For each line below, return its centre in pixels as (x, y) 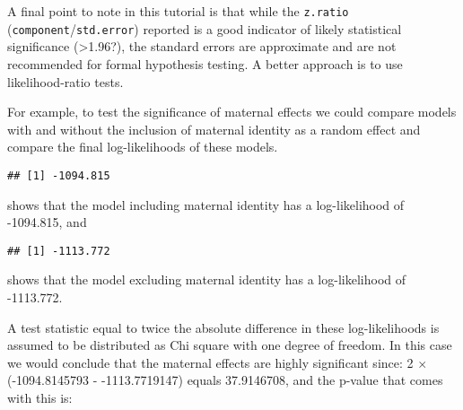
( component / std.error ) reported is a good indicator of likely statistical (205, 28)
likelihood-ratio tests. (66, 81)
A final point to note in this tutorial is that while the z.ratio (178, 11)
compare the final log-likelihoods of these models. (143, 147)
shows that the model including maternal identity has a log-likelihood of (206, 204)
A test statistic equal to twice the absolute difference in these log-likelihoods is (223, 327)
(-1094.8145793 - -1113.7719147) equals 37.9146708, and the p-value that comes (225, 380)
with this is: (40, 397)
